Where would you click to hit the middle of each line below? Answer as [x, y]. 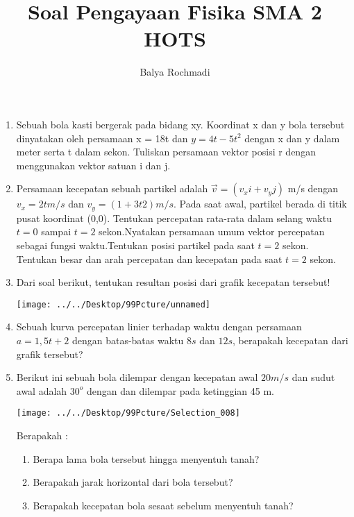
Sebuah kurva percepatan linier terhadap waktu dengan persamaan [159, 327]
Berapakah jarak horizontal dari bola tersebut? [133, 482]
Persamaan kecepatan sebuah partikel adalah [112, 188]
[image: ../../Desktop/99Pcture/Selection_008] [128, 413]
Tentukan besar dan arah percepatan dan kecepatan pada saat [149, 258]
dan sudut [313, 377]
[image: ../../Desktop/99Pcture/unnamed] [113, 304]
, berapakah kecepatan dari [290, 340]
